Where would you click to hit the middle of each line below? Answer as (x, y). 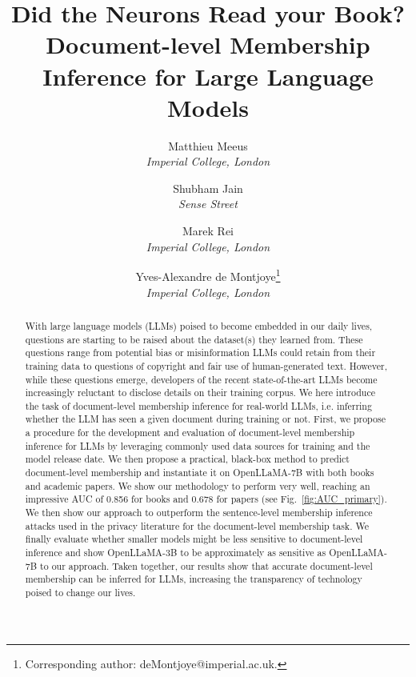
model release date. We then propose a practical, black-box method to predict (187, 459)
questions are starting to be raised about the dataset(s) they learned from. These (194, 339)
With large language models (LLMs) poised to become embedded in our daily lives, (199, 325)
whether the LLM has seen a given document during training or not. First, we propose (205, 419)
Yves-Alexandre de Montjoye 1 (208, 275)
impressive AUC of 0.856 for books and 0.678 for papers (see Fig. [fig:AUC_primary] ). (206, 499)
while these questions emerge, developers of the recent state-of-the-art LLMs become (201, 379)
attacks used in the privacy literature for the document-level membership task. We (197, 525)
